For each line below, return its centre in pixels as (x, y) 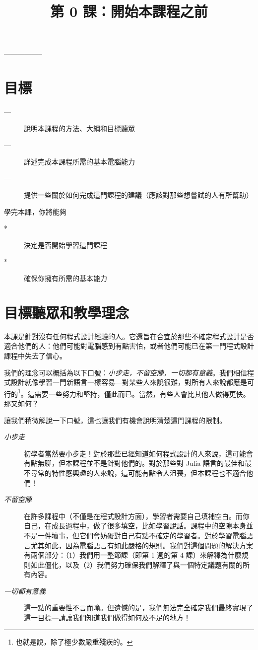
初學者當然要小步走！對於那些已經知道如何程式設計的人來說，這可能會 (138, 453)
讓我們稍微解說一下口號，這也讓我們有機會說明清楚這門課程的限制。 (115, 420)
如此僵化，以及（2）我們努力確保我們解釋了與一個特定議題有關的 (136, 564)
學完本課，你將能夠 (35, 211)
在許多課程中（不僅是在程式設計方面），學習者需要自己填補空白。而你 (137, 516)
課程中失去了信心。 (35, 355)
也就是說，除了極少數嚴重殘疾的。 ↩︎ (74, 641)
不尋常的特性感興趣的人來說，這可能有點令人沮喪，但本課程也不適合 (135, 472)
